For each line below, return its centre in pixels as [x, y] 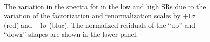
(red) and [18, 25]
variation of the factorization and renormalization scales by [92, 16]
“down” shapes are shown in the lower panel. [71, 34]
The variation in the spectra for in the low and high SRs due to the [105, 6]
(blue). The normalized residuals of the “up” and [122, 25]
